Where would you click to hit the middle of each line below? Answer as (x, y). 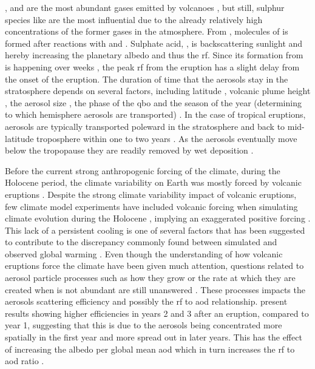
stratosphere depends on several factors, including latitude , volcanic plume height (158, 91)
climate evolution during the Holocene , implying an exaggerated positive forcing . (158, 218)
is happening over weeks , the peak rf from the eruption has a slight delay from (152, 66)
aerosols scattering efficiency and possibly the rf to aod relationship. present (146, 301)
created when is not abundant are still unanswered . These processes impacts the (155, 289)
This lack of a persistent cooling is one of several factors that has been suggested (155, 230)
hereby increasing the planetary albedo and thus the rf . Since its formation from (154, 55)
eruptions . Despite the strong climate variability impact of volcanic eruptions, (151, 194)
